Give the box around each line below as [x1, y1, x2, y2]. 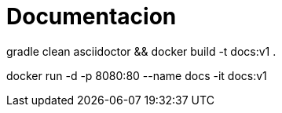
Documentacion [6, 3, 177, 30]
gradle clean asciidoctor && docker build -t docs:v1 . [6, 44, 277, 58]
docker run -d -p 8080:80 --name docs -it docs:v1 [6, 68, 267, 82]
